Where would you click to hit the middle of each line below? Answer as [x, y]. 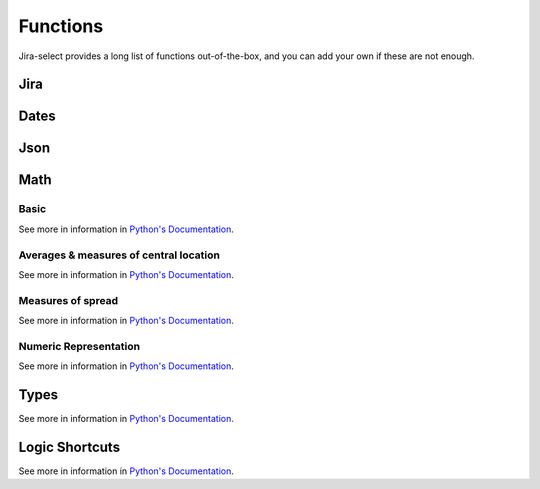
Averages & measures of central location [119, 255]
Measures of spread [68, 300]
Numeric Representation [79, 346]
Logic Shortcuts [69, 446]
